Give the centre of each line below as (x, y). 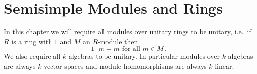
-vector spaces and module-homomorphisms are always (124, 65)
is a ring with (32, 41)
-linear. (223, 65)
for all (131, 49)
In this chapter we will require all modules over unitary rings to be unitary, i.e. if (128, 32)
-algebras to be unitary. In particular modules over (143, 56)
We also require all (32, 56)
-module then (118, 41)
